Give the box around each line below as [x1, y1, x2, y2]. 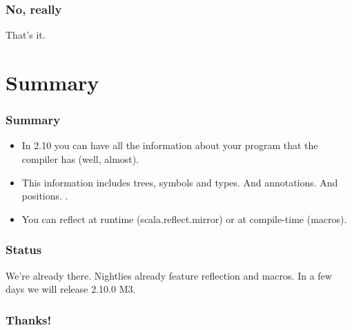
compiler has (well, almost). [21, 152, 139, 166]
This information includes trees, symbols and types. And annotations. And [21, 175, 338, 189]
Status [6, 241, 42, 258]
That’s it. [6, 28, 46, 42]
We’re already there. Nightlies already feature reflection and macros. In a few [6, 268, 332, 282]
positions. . [21, 188, 68, 203]
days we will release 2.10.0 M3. [6, 282, 136, 296]
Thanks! [6, 311, 52, 328]
